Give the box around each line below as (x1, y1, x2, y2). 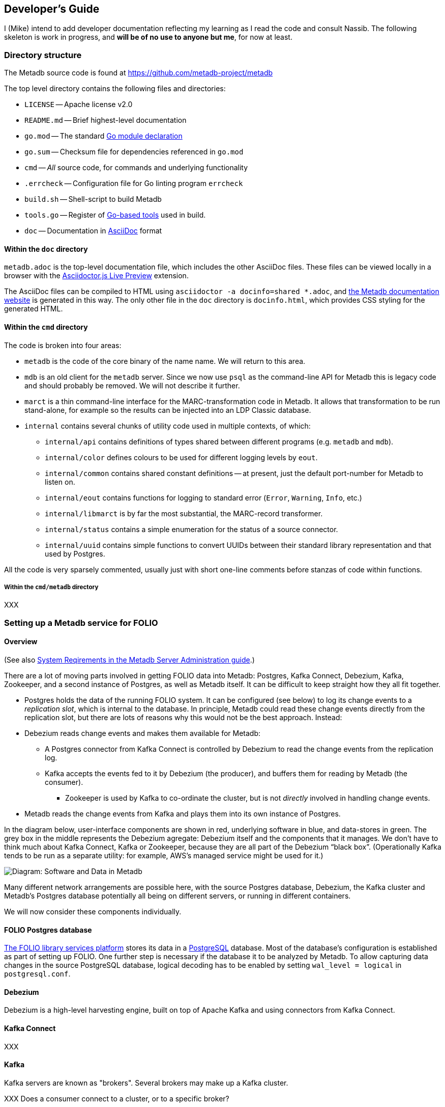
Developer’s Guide (4, 3, 100, 15)
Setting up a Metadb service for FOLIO (4, 617, 158, 628)
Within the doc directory (4, 244, 88, 253)
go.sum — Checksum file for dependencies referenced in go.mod (24, 147, 244, 156)
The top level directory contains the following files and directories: (4, 84, 226, 93)
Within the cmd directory (4, 323, 88, 331)
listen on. (45, 477, 75, 486)
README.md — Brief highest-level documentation (24, 116, 187, 125)
